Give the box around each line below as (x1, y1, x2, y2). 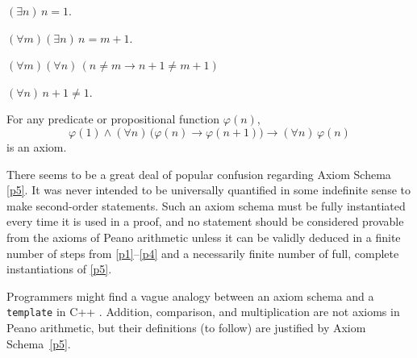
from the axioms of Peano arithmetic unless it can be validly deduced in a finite (6, 228, 401, 245)
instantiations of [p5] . (6, 260, 112, 277)
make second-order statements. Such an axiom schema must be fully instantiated (6, 197, 406, 214)
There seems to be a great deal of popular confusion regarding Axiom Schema (6, 165, 391, 182)
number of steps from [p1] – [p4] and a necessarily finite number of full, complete (6, 244, 399, 261)
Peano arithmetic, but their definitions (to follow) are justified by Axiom (6, 318, 366, 335)
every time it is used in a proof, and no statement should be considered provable (6, 213, 404, 230)
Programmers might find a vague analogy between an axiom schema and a (6, 287, 374, 304)
